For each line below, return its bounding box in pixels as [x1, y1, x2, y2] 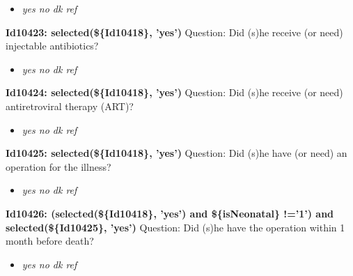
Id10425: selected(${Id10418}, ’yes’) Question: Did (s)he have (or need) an [6, 146, 347, 160]
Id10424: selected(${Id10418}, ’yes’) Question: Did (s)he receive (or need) [6, 85, 343, 100]
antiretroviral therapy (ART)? [6, 98, 134, 113]
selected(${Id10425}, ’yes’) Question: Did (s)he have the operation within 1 [6, 220, 345, 234]
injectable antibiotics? [6, 38, 99, 53]
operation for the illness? [6, 159, 111, 174]
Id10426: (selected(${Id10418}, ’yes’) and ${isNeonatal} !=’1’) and [6, 206, 334, 220]
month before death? [6, 233, 94, 248]
